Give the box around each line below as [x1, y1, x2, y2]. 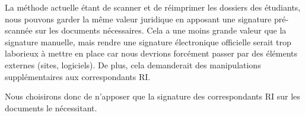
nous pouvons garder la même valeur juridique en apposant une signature [5, 12, 272, 25]
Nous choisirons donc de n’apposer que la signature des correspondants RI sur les [5, 90, 300, 102]
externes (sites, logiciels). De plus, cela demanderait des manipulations [5, 58, 261, 71]
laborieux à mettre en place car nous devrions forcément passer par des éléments [5, 47, 298, 59]
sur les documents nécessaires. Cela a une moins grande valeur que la [35, 24, 287, 37]
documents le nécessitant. [5, 101, 97, 114]
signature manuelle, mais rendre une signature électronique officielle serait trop [5, 35, 291, 48]
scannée [5, 24, 33, 37]
